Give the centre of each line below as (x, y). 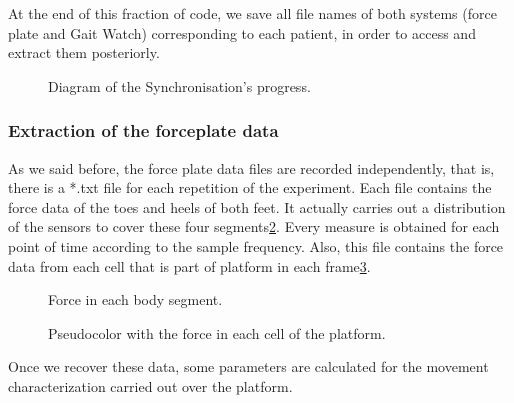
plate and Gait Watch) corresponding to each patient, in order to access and (242, 32)
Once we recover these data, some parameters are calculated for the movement (248, 366)
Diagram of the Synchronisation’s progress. (179, 85)
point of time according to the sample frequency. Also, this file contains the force (256, 245)
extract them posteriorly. (84, 52)
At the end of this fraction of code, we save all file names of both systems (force (252, 13)
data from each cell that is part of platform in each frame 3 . (189, 265)
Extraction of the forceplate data (143, 130)
